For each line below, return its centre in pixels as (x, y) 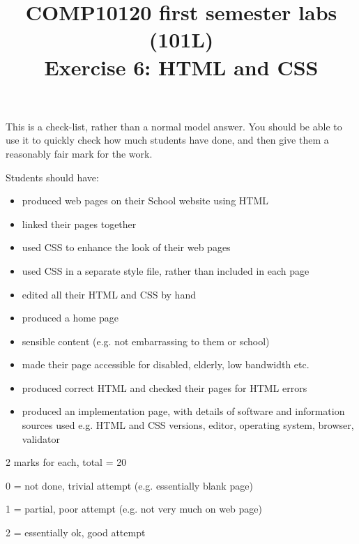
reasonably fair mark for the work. (79, 153)
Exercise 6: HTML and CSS (181, 67)
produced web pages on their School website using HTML (145, 201)
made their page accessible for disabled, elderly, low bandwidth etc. (166, 364)
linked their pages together (79, 224)
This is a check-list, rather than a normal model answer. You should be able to (174, 126)
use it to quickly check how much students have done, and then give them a (167, 140)
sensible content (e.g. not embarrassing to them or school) (146, 341)
